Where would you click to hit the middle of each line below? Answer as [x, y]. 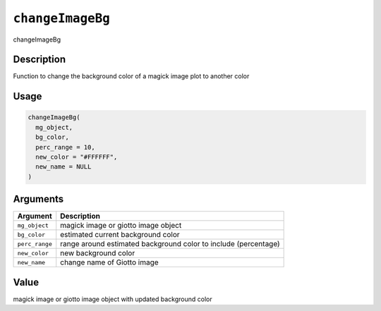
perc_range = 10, [65, 147]
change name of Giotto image [109, 262]
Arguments [38, 199]
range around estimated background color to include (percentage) [170, 244]
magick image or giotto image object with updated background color [113, 299]
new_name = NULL [64, 167]
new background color [98, 253]
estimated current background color [120, 235]
